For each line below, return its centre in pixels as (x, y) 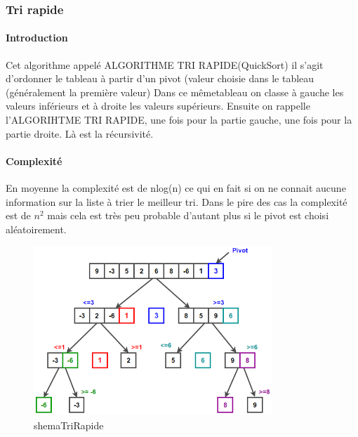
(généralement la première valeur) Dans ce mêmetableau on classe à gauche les (175, 92)
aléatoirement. (36, 229)
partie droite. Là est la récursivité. (80, 133)
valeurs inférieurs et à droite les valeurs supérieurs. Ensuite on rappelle (158, 106)
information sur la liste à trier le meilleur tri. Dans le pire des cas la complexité (177, 201)
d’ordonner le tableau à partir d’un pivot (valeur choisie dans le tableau (160, 78)
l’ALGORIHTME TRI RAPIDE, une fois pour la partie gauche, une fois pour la (179, 120)
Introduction (37, 38)
